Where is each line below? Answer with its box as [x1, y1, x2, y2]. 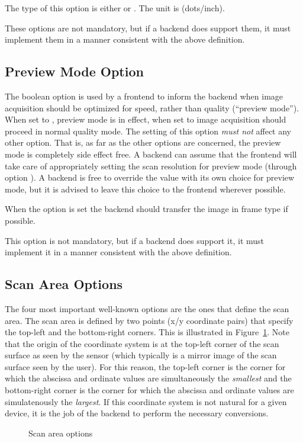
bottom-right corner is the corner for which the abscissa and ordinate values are [5, 384, 294, 396]
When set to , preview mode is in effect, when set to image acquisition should [5, 113, 286, 126]
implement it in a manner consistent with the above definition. [5, 246, 232, 258]
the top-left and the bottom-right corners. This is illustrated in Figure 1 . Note [5, 326, 289, 338]
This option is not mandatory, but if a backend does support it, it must [5, 234, 265, 246]
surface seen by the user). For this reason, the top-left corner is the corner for [5, 360, 286, 373]
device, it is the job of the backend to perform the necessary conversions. [5, 407, 269, 419]
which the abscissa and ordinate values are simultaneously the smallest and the [5, 372, 292, 384]
